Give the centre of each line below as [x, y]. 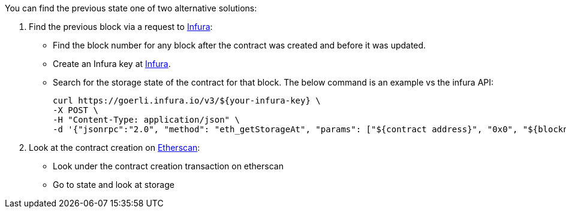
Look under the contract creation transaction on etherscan [168, 166]
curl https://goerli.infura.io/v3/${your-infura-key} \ [187, 101]
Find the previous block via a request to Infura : [121, 27]
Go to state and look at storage [114, 185]
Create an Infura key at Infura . [112, 64]
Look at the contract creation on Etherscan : [115, 147]
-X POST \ [76, 110]
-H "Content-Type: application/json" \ [146, 120]
